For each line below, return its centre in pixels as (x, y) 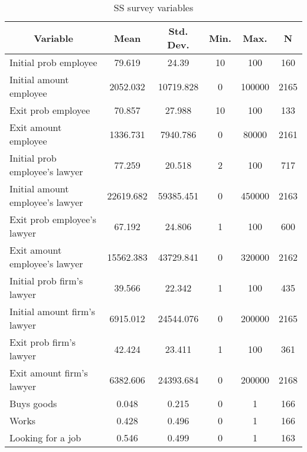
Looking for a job (45, 438)
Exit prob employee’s (53, 219)
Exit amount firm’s (49, 373)
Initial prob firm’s (46, 281)
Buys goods (33, 403)
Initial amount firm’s (53, 311)
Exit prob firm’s (43, 342)
